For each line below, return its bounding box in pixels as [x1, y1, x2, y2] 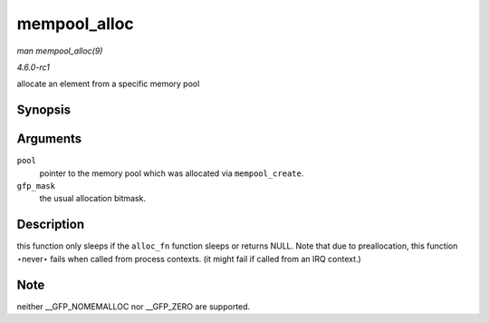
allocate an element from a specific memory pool [16, 78, 200, 90]
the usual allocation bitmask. [39, 193, 147, 204]
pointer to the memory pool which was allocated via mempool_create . [39, 168, 304, 179]
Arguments [16, 132, 82, 147]
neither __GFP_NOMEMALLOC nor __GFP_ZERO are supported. [16, 300, 251, 312]
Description [16, 217, 85, 232]
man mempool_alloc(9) [16, 45, 103, 56]
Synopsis [16, 103, 72, 118]
